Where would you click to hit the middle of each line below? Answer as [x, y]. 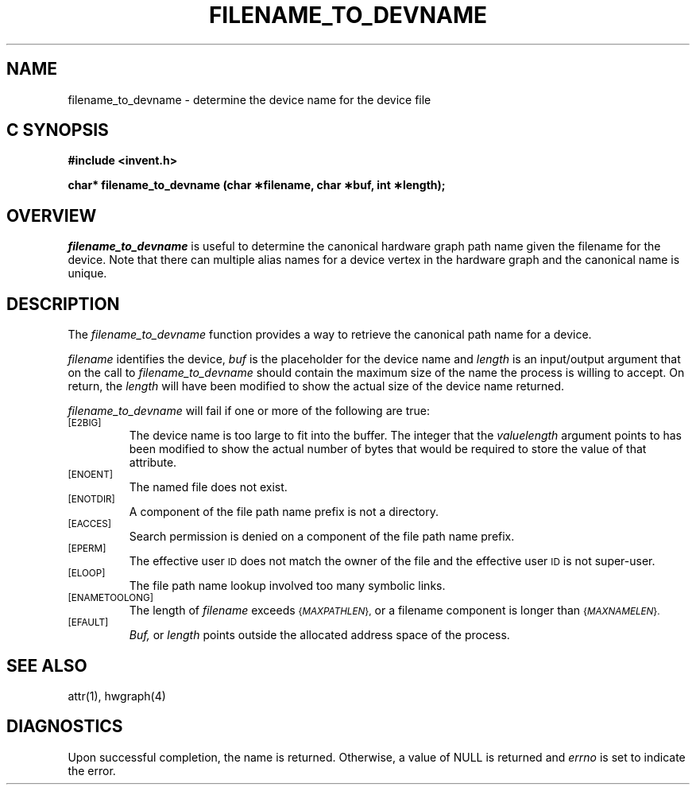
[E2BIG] [85, 423]
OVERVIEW [52, 215]
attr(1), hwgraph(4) [117, 696]
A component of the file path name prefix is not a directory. [284, 512]
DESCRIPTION [63, 304]
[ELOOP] [87, 574]
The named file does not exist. [208, 487]
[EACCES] [90, 524]
